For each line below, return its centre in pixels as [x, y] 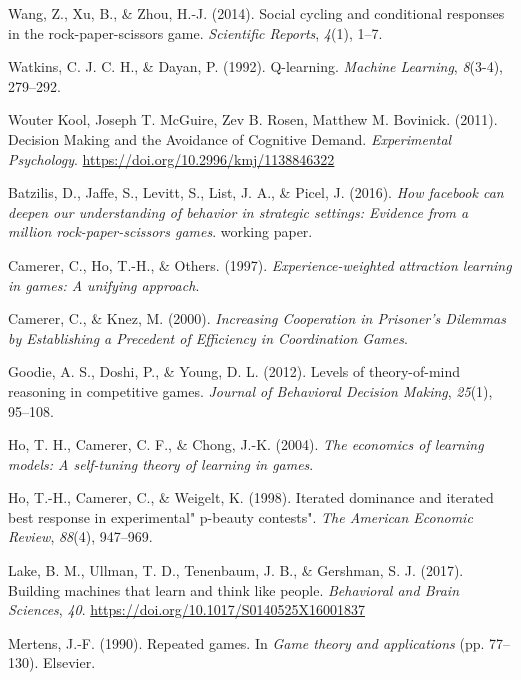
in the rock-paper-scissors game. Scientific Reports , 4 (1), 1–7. [195, 32]
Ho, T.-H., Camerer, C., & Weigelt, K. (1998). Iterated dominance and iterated [251, 497]
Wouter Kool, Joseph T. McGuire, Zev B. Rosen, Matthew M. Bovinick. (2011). [253, 119]
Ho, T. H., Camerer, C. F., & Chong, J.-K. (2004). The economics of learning [246, 444]
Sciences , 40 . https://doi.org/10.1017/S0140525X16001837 [186, 609]
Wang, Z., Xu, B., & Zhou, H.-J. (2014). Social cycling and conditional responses [256, 13]
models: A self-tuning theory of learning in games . [161, 463]
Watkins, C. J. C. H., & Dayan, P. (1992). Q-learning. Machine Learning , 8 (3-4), [255, 66]
